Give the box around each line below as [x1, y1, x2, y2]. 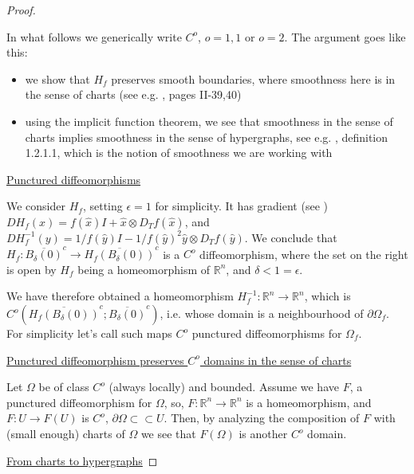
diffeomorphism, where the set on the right [199, 245, 408, 262]
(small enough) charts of [6, 425, 125, 441]
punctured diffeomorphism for [6, 394, 152, 410]
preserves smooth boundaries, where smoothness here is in [111, 70, 396, 87]
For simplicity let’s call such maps [6, 325, 172, 342]
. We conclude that [244, 229, 337, 245]
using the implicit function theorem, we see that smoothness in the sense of [25, 112, 393, 129]
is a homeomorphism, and [246, 394, 372, 410]
